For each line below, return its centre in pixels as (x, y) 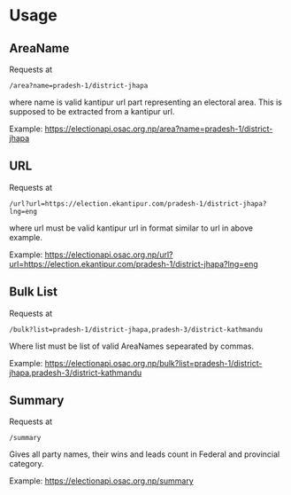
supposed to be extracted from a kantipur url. (92, 111)
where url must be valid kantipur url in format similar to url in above (131, 228)
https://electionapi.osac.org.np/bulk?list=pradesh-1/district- (153, 363)
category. (27, 464)
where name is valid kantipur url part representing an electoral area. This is (146, 102)
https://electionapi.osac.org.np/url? (109, 255)
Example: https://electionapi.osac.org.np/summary (102, 481)
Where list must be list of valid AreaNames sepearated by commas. (132, 346)
